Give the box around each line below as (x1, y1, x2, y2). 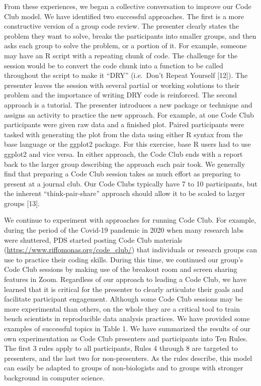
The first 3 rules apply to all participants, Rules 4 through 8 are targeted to (4, 343, 238, 353)
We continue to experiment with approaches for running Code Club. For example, (4, 215, 256, 225)
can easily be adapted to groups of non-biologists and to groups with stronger (4, 362, 243, 373)
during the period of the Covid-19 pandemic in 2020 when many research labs (4, 225, 244, 235)
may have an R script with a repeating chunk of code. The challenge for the (4, 50, 238, 60)
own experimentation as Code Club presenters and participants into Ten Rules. (4, 333, 248, 343)
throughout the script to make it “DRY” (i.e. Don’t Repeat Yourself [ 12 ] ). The (4, 70, 248, 80)
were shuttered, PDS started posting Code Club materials (4, 234, 183, 245)
